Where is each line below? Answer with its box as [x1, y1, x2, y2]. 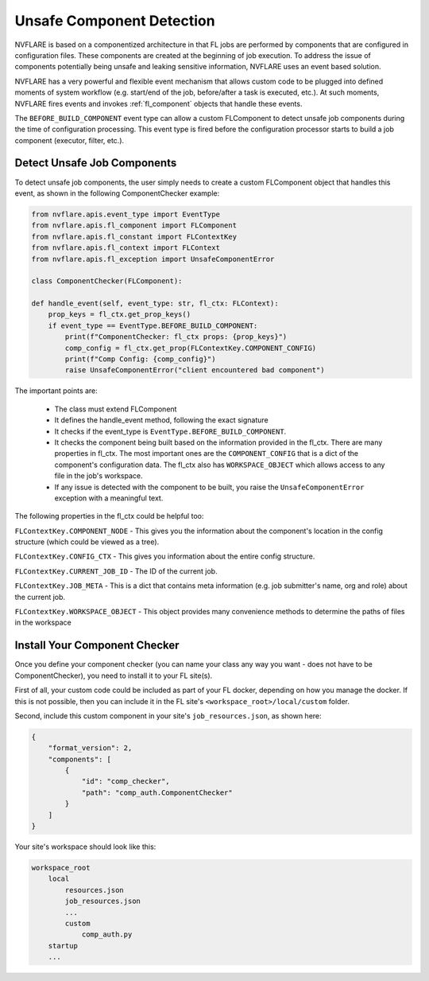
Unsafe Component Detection [14, 12, 215, 29]
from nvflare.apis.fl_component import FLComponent [31, 221, 238, 230]
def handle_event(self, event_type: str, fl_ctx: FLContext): [31, 299, 279, 308]
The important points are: [14, 386, 99, 395]
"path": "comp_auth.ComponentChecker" [81, 788, 234, 797]
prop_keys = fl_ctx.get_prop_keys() [48, 310, 191, 319]
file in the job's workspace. [54, 471, 143, 481]
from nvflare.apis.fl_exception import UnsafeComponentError [31, 255, 275, 263]
